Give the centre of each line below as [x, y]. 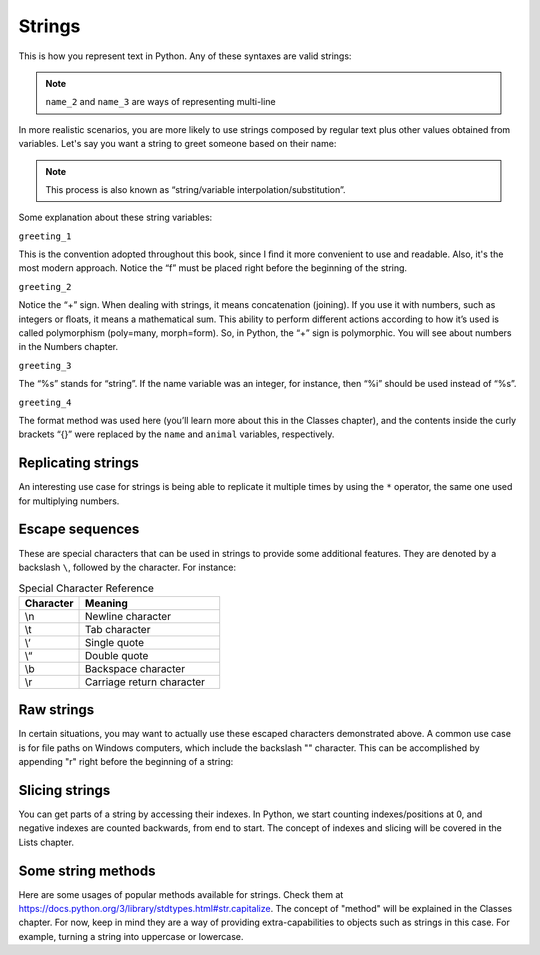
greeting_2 [45, 286]
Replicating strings [79, 463]
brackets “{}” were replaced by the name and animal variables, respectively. [176, 434]
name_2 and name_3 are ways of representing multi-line [160, 102]
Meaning [107, 603]
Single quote [115, 642]
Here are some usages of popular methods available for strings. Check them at [181, 894]
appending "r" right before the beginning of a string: [126, 762]
